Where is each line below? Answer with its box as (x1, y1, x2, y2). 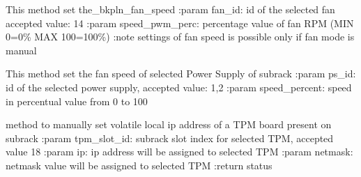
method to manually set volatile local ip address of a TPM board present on (6, 117, 332, 132)
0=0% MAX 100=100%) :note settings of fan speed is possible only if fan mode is (6, 29, 355, 44)
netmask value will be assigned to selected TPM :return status (6, 157, 272, 172)
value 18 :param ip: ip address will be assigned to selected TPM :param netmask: (6, 144, 353, 159)
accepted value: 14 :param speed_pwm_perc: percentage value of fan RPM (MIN (6, 15, 354, 30)
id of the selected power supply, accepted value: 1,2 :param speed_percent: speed (6, 79, 352, 94)
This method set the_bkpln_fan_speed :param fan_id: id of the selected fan (6, 2, 335, 16)
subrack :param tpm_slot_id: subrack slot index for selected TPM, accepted (6, 130, 334, 145)
